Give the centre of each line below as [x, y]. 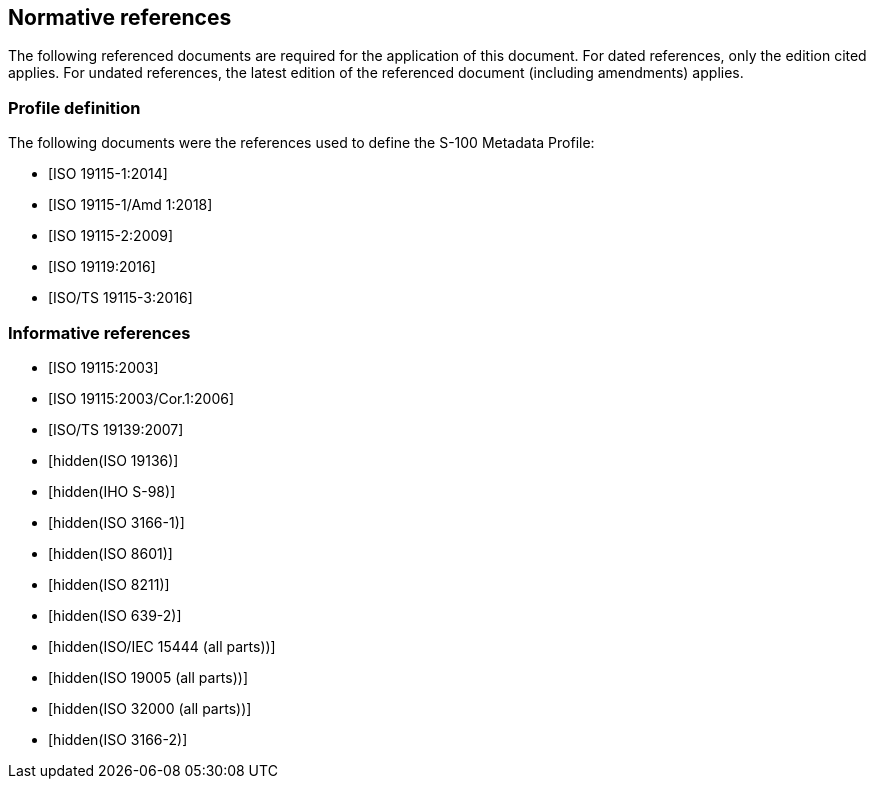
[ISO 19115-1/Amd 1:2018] [130, 205]
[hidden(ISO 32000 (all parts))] [150, 708]
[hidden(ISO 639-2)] [115, 615]
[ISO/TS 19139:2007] [116, 429]
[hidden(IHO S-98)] [112, 491]
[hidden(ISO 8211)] [109, 584]
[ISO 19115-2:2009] [111, 236]
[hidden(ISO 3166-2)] [118, 739]
